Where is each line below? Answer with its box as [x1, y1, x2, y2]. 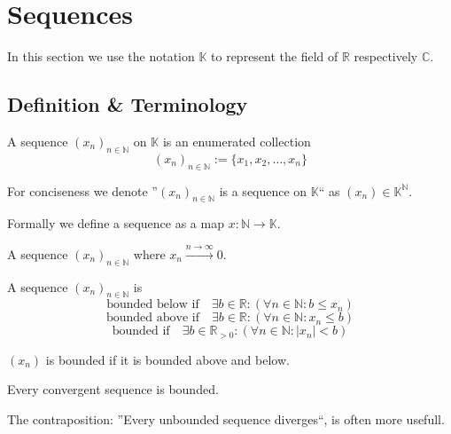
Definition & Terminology [7, 91, 248, 118]
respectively [354, 47, 418, 66]
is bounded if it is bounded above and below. [45, 350, 290, 368]
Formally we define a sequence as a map [7, 214, 224, 233]
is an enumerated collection [162, 131, 311, 150]
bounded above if [105, 312, 199, 325]
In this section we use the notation [7, 47, 195, 66]
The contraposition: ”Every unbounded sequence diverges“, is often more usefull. [7, 409, 445, 428]
